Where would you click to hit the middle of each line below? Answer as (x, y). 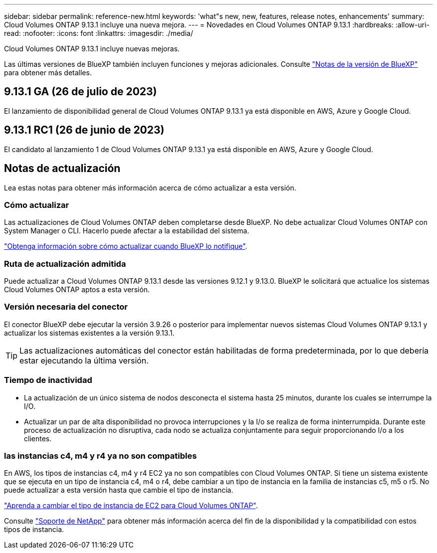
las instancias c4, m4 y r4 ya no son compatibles (101, 456)
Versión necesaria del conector (66, 307)
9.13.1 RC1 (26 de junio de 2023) (84, 130)
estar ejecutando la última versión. (84, 360)
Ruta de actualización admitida (65, 264)
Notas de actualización (62, 169)
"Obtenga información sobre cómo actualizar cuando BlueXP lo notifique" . (126, 246)
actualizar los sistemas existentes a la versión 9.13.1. (89, 333)
